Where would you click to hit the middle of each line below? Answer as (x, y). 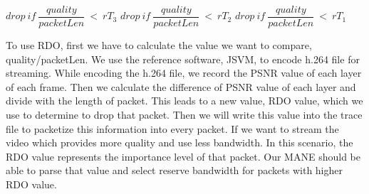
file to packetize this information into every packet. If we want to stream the (172, 128)
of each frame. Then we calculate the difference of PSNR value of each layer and (181, 86)
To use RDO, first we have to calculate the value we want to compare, (159, 45)
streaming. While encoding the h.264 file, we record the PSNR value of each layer (184, 73)
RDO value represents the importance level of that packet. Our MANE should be (183, 156)
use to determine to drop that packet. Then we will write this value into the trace (184, 115)
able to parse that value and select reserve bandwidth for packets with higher (174, 170)
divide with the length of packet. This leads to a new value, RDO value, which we (184, 101)
